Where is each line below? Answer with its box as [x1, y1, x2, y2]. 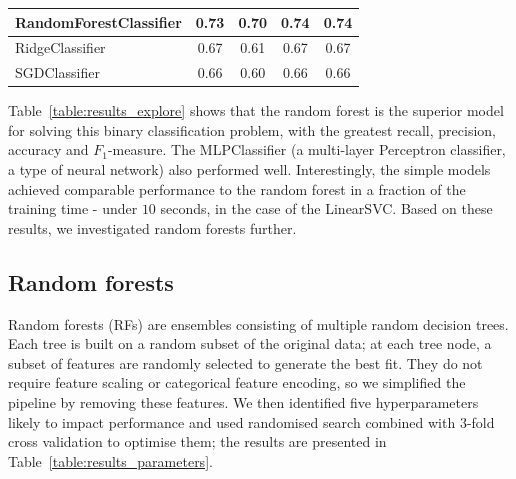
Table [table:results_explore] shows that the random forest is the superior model [8, 100, 504, 121]
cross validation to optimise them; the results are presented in [8, 431, 387, 452]
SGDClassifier [15, 62, 100, 83]
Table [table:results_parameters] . [8, 450, 213, 471]
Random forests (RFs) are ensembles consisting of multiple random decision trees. [8, 313, 509, 334]
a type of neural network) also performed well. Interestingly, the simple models [8, 159, 491, 180]
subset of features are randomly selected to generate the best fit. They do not [8, 352, 483, 373]
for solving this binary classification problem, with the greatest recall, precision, [8, 119, 496, 140]
